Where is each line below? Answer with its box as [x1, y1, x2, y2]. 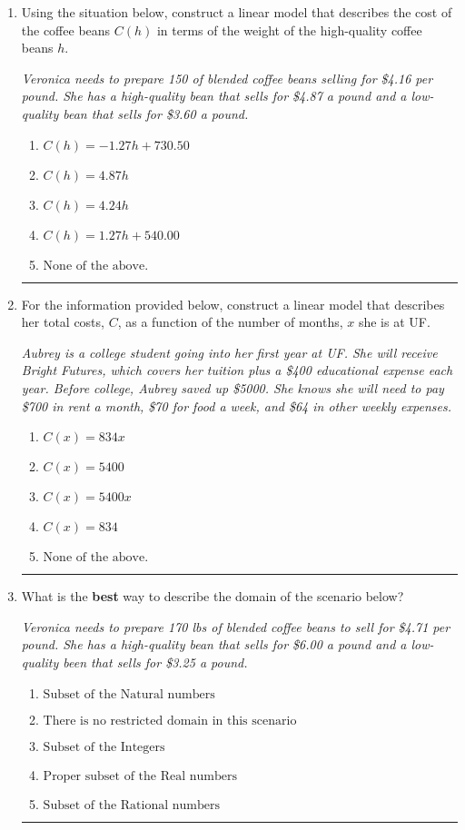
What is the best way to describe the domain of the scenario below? [21, 587, 404, 606]
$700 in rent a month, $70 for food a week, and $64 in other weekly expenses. [21, 396, 451, 415]
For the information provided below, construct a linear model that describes [21, 294, 445, 313]
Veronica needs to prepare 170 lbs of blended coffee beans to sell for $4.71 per [21, 617, 450, 636]
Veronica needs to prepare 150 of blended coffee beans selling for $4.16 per [21, 68, 433, 87]
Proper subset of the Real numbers [43, 769, 237, 783]
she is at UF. [358, 312, 430, 331]
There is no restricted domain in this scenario [43, 714, 297, 727]
